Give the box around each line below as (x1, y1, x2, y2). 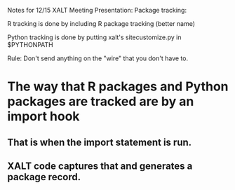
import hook (7, 109, 80, 125)
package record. (7, 171, 81, 183)
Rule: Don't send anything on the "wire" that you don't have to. (7, 54, 188, 62)
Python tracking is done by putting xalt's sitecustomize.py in (7, 33, 182, 41)
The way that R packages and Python (7, 79, 229, 95)
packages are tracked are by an (7, 94, 194, 109)
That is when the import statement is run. (7, 136, 192, 148)
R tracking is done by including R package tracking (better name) (7, 20, 195, 27)
